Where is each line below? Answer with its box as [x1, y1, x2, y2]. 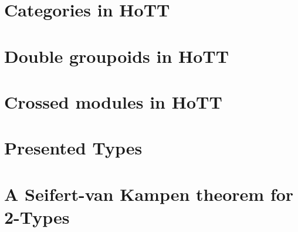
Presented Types [4, 136, 143, 160]
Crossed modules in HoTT [4, 89, 222, 113]
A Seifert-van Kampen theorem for [4, 181, 294, 206]
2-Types [4, 204, 70, 228]
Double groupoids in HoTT [4, 43, 229, 68]
